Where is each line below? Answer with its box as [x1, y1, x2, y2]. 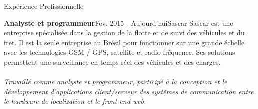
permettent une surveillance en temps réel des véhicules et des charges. [4, 56, 221, 67]
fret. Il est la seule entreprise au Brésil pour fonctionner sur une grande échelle [4, 37, 245, 47]
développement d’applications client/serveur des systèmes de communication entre [4, 86, 254, 96]
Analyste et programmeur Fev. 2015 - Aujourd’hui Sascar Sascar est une [4, 17, 233, 28]
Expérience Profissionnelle [4, 1, 84, 11]
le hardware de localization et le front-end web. [4, 96, 146, 106]
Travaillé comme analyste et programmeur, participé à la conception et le [4, 76, 227, 87]
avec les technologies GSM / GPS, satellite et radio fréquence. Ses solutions [4, 47, 235, 57]
